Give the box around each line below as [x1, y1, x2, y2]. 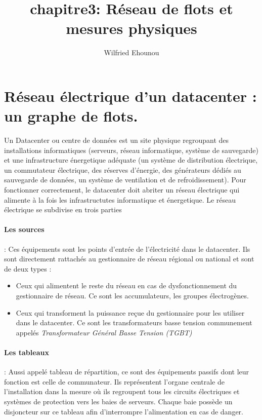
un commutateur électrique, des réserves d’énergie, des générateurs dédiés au [4, 164, 241, 175]
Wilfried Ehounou [104, 47, 159, 58]
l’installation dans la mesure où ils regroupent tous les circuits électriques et [4, 386, 240, 397]
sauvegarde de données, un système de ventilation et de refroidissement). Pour [4, 174, 246, 185]
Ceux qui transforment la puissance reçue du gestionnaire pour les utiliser [16, 307, 245, 318]
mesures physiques [66, 18, 197, 39]
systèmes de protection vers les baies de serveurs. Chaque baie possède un [4, 396, 233, 406]
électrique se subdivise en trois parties [4, 204, 122, 215]
